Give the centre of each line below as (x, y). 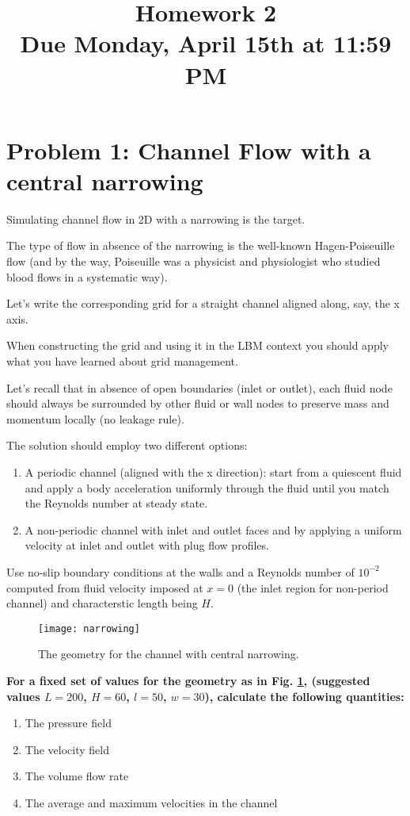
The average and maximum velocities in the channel (151, 802)
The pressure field (68, 723)
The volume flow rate (77, 776)
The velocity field (67, 749)
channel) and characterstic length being (102, 603)
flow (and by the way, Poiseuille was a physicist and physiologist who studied (194, 261)
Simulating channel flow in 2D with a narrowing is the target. (156, 218)
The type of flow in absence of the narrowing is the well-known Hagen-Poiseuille (201, 245)
